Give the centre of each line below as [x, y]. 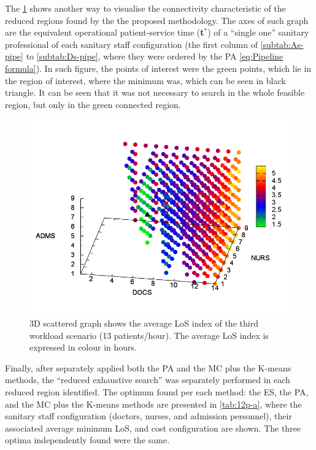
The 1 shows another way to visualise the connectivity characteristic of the [145, 8]
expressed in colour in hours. [83, 347]
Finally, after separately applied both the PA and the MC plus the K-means [148, 367]
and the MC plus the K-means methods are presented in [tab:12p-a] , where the [153, 404]
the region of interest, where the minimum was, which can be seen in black [145, 80]
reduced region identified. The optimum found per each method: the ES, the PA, [157, 391]
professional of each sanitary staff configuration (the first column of [132, 44]
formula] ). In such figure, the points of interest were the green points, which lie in [158, 68]
